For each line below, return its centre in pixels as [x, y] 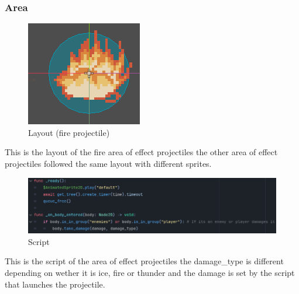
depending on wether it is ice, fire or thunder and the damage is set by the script [150, 272]
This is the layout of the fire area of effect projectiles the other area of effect [141, 152]
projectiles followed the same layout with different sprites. [108, 163]
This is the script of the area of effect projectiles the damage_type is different [144, 261]
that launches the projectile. [55, 284]
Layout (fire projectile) [69, 132]
